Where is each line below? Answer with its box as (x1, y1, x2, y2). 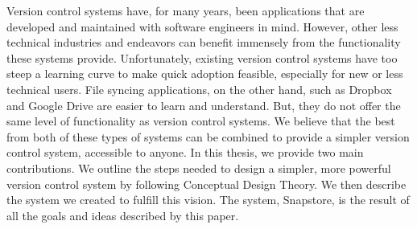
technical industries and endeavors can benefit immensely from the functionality (6, 34, 401, 51)
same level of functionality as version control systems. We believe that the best (6, 112, 395, 129)
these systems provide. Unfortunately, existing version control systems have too (6, 49, 398, 66)
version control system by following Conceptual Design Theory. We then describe (6, 175, 407, 192)
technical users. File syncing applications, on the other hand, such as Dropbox (6, 80, 392, 97)
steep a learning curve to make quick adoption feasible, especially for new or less (6, 65, 403, 82)
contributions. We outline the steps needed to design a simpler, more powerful (6, 159, 391, 176)
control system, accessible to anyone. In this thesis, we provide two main (6, 144, 364, 161)
